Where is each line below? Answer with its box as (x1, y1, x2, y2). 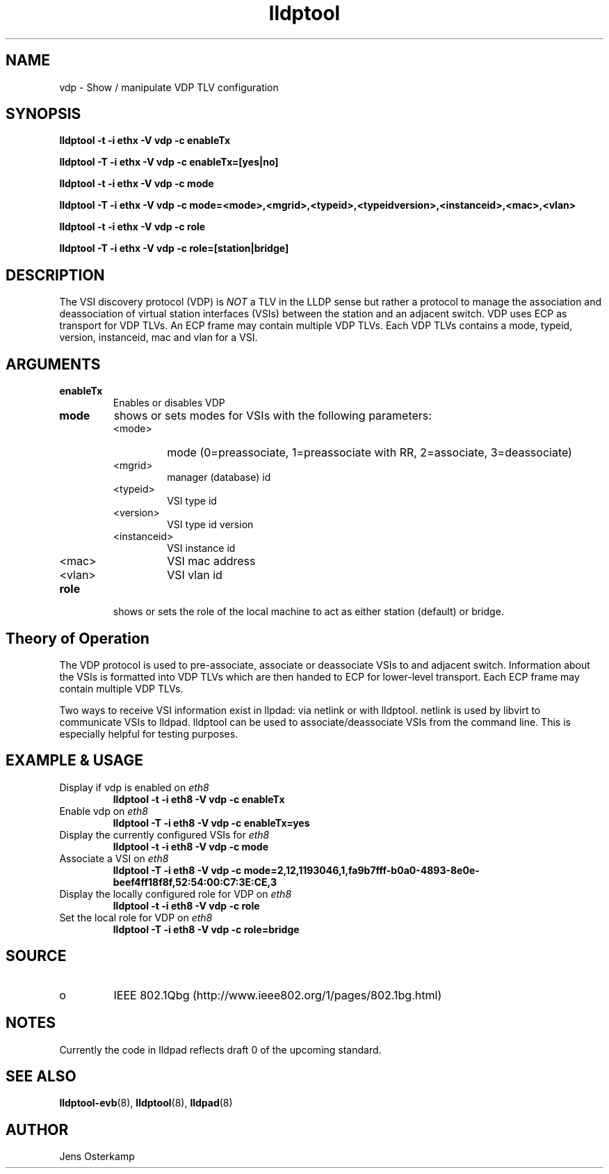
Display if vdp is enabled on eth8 (59, 781, 209, 793)
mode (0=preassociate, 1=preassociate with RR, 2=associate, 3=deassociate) (167, 445, 572, 460)
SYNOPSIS (6, 105, 81, 123)
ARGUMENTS (6, 355, 101, 373)
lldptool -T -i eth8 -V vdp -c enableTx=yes (113, 816, 310, 829)
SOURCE (6, 947, 67, 965)
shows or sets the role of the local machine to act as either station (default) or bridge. (113, 605, 504, 618)
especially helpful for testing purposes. (59, 727, 238, 740)
